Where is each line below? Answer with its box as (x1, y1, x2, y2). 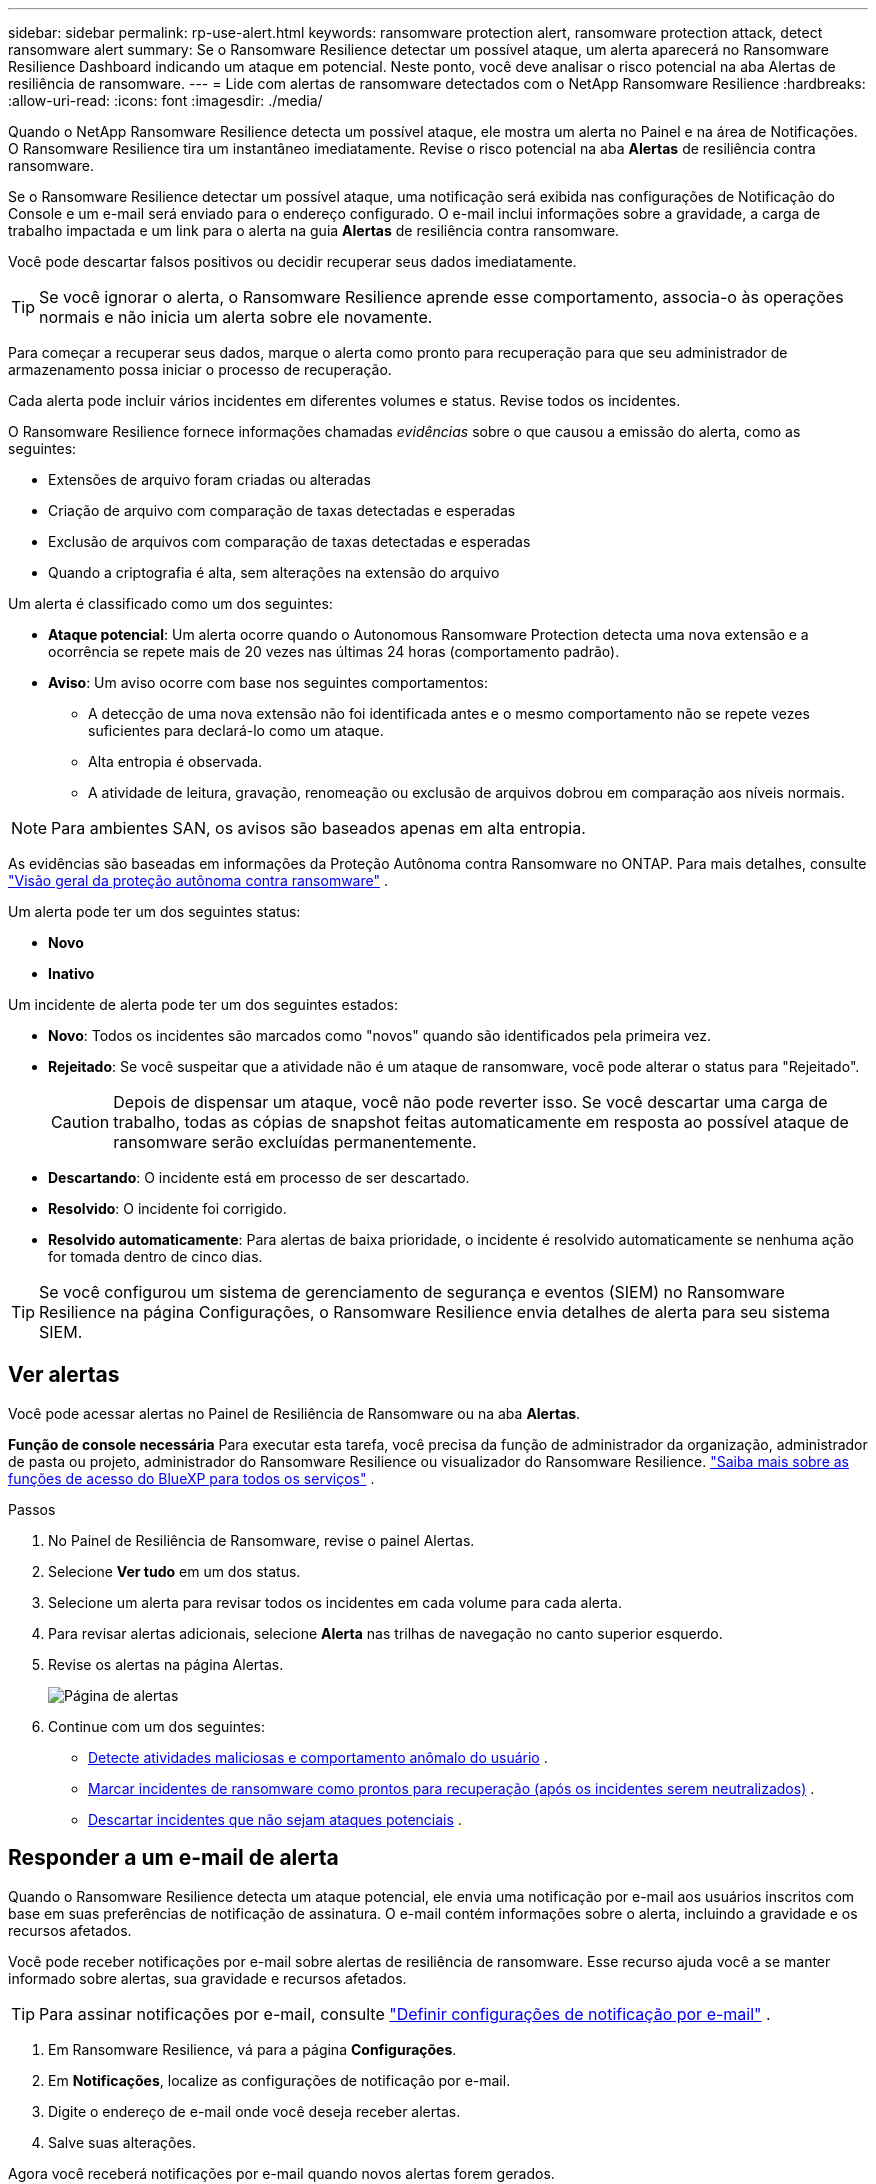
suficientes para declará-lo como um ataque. (88, 722, 384, 739)
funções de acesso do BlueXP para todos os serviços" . (8, 1469, 375, 1487)
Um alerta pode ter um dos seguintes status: (8, 903, 301, 920)
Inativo (48, 965, 95, 982)
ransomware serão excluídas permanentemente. (113, 1132, 477, 1152)
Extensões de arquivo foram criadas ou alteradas (48, 471, 371, 488)
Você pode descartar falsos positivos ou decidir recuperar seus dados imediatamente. (8, 253, 577, 270)
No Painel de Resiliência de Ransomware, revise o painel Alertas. (48, 1531, 475, 1549)
